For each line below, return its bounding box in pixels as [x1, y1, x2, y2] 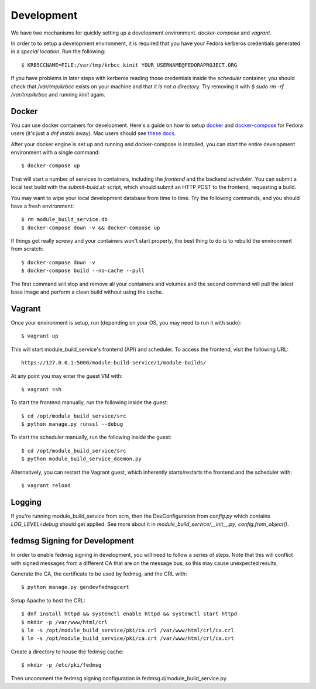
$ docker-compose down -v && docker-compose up [21, 224, 160, 231]
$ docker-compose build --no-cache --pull [21, 267, 145, 274]
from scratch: [11, 246, 44, 253]
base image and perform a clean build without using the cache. [11, 288, 163, 295]
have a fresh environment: [11, 202, 74, 209]
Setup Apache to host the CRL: [11, 597, 85, 604]
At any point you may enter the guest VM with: [11, 372, 123, 380]
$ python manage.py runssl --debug [21, 421, 123, 428]
